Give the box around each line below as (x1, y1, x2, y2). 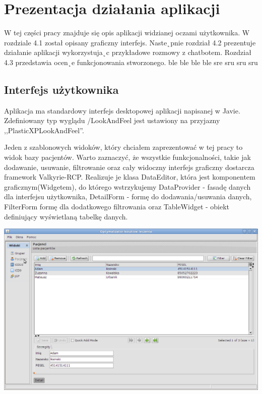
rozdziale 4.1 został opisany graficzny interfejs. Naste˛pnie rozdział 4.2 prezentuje (4, 37, 256, 47)
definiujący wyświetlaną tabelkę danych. (4, 211, 128, 221)
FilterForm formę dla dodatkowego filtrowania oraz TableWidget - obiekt (4, 201, 230, 212)
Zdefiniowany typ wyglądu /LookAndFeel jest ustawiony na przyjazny (4, 115, 220, 126)
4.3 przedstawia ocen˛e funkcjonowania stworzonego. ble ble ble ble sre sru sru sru (4, 57, 258, 67)
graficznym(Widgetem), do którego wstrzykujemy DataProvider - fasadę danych (4, 181, 251, 192)
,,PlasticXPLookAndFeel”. (4, 125, 84, 135)
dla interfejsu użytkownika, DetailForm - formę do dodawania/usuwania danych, (4, 191, 252, 202)
